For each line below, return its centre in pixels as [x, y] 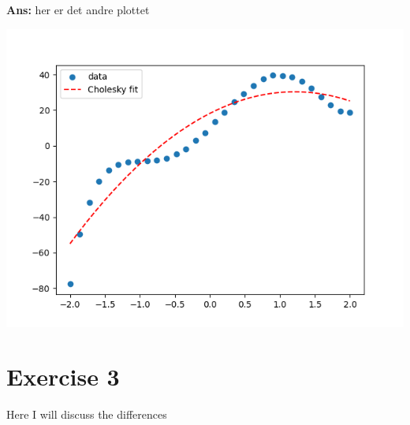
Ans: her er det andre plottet [78, 9]
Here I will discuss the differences [87, 414]
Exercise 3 [63, 377]
